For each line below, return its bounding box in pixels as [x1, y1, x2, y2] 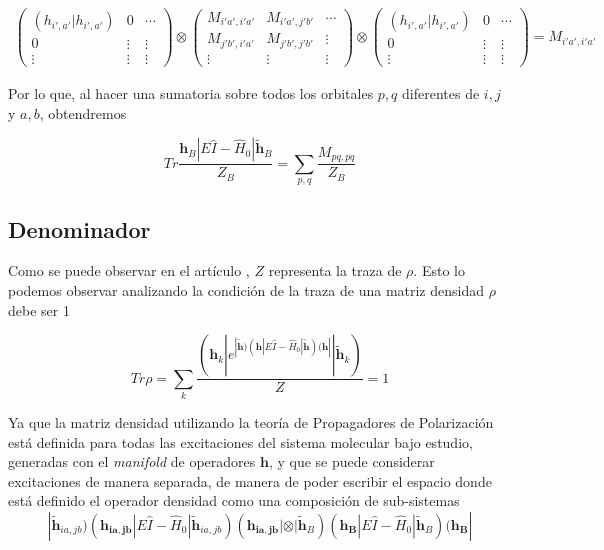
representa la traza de [268, 260, 402, 281]
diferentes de [402, 83, 480, 104]
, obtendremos [39, 102, 127, 123]
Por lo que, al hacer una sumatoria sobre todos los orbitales [8, 83, 374, 104]
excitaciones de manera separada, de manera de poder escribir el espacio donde [8, 470, 492, 491]
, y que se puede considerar [268, 451, 435, 472]
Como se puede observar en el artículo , [8, 260, 250, 281]
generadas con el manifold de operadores [8, 451, 256, 472]
